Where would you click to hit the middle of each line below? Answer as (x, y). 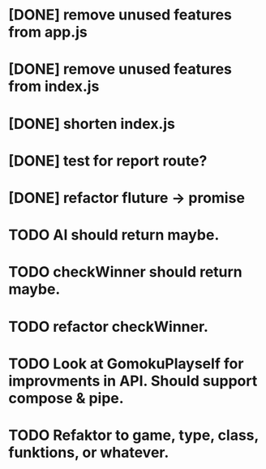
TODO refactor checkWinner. (109, 327)
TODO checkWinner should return (126, 272)
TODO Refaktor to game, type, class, (134, 435)
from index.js (54, 86)
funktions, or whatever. (89, 452)
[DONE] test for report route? (108, 161)
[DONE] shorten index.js (92, 124)
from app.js (48, 32)
